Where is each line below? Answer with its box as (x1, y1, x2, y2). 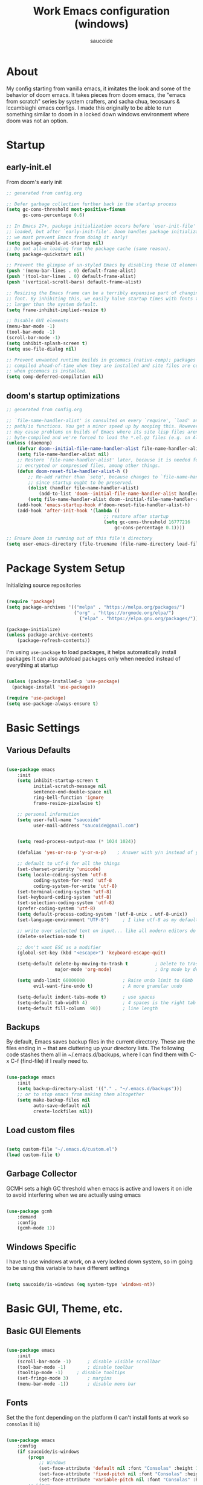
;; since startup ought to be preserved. (28, 480, 134, 486)
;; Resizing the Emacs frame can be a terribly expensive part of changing (6, 289, 201, 296)
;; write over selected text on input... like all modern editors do (17, 928, 196, 934)
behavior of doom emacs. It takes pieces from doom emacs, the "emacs (6, 91, 186, 98)
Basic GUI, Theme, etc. (6, 1302, 123, 1315)
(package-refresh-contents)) (17, 638, 91, 644)
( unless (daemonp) (6, 440, 53, 446)
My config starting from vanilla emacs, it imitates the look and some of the (6, 85, 192, 92)
